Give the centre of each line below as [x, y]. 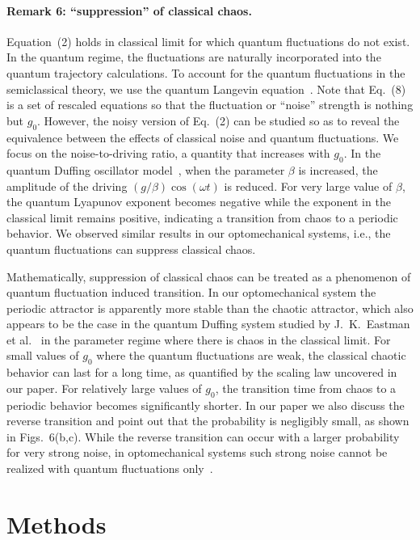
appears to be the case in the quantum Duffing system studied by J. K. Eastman [208, 324]
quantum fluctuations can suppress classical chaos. [131, 249]
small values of [43, 355]
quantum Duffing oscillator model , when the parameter [146, 169]
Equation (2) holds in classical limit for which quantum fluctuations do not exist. [208, 41]
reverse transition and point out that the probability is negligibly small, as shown [208, 421]
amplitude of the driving [67, 186]
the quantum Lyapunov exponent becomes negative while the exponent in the [199, 202]
